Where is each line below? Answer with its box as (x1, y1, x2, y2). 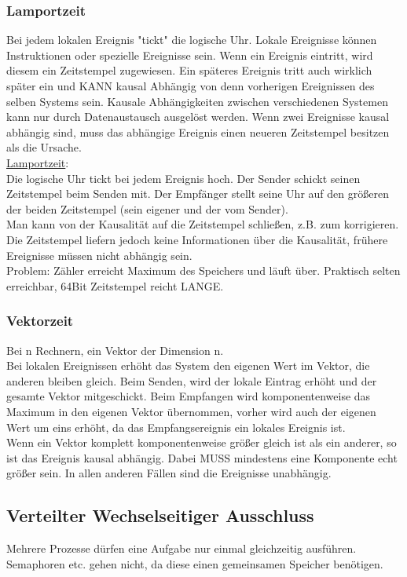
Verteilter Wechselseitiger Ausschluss (6, 503, 314, 528)
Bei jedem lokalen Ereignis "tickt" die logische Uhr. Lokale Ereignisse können (6, 31, 377, 48)
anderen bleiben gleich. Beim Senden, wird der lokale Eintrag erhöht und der (6, 372, 377, 389)
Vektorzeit (6, 311, 74, 330)
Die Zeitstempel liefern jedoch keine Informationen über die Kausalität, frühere (6, 231, 388, 247)
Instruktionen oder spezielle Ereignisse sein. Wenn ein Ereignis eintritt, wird (6, 46, 373, 63)
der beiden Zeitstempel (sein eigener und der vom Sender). (6, 200, 288, 217)
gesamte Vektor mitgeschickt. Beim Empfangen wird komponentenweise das (6, 388, 371, 404)
